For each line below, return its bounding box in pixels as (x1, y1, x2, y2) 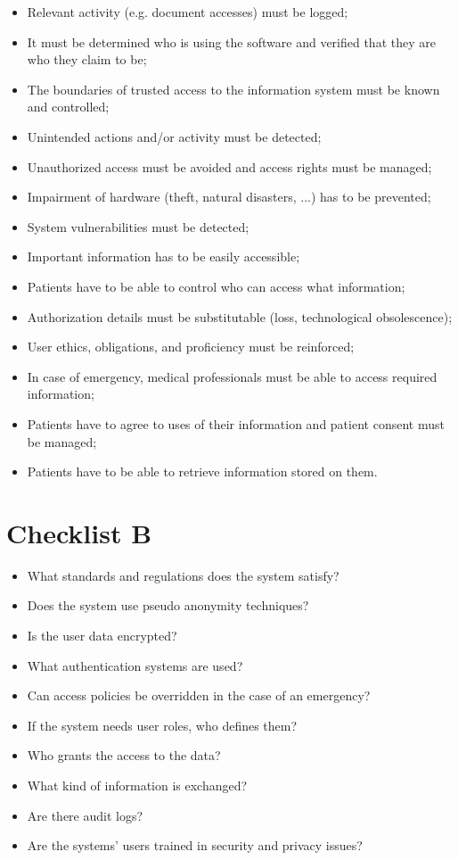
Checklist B (6, 514, 152, 550)
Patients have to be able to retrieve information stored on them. (27, 462, 378, 481)
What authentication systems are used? (27, 656, 243, 674)
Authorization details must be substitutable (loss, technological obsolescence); (27, 307, 453, 326)
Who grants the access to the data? (27, 746, 221, 765)
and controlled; (27, 97, 110, 116)
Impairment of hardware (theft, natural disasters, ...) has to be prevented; (27, 187, 431, 206)
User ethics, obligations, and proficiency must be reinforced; (27, 337, 355, 356)
